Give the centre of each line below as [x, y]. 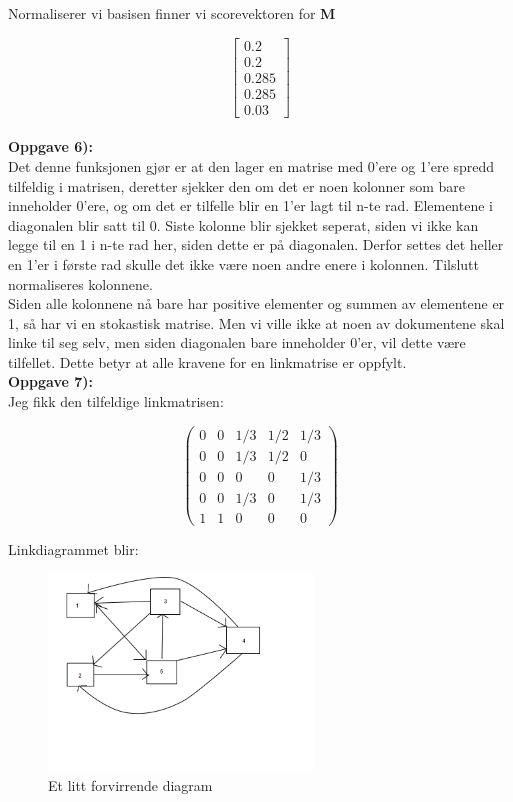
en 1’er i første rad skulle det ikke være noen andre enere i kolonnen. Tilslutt [244, 263]
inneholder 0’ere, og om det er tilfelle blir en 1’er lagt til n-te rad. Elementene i [250, 205]
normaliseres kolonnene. [80, 283]
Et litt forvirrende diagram [130, 785]
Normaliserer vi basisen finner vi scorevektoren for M [172, 13]
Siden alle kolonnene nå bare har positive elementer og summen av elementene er [256, 303]
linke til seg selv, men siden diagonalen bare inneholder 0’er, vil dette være [237, 342]
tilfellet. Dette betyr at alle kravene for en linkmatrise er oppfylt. [207, 361]
